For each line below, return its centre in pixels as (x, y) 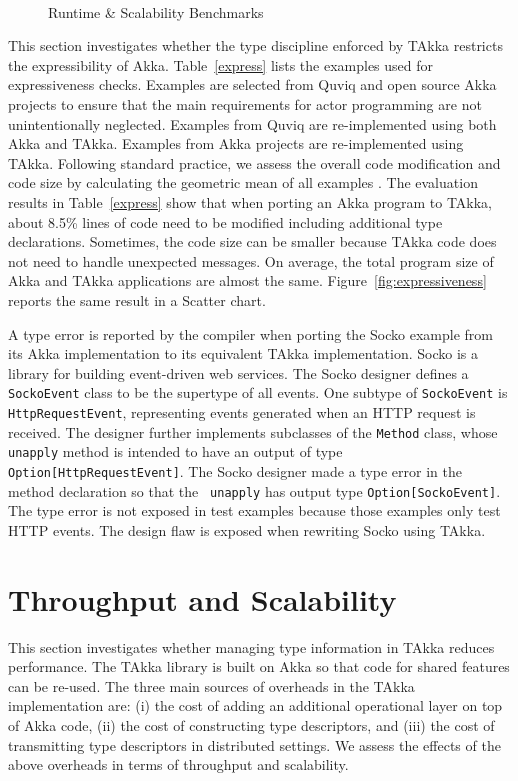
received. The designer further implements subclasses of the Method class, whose (253, 431)
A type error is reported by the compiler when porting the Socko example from (250, 333)
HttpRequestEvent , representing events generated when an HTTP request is (242, 411)
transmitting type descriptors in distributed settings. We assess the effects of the (254, 744)
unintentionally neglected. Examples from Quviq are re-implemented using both (252, 123)
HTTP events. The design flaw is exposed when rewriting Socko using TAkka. (247, 529)
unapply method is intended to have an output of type (175, 451)
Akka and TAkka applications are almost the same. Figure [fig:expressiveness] (247, 280)
